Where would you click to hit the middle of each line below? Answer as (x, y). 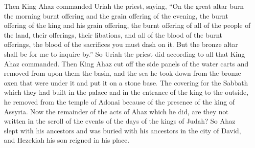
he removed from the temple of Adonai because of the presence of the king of (119, 101)
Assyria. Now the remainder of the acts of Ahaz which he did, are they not (116, 111)
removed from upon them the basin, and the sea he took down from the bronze (123, 73)
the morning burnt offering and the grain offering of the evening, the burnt (116, 15)
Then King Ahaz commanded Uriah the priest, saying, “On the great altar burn (124, 6)
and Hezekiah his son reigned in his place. (67, 140)
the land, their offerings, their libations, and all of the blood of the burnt (113, 34)
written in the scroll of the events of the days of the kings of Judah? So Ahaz (120, 121)
